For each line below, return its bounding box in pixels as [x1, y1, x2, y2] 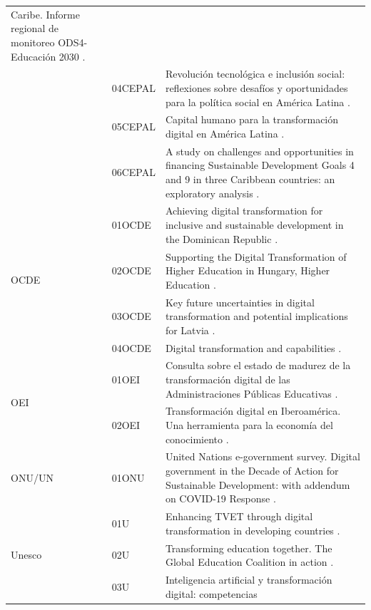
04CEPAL [111, 80, 156, 95]
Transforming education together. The [165, 540, 332, 555]
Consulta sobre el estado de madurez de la [165, 358, 351, 373]
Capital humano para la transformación [165, 112, 339, 127]
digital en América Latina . [165, 126, 285, 140]
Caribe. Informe [11, 6, 80, 21]
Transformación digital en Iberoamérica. [165, 403, 341, 418]
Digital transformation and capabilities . [165, 340, 342, 355]
